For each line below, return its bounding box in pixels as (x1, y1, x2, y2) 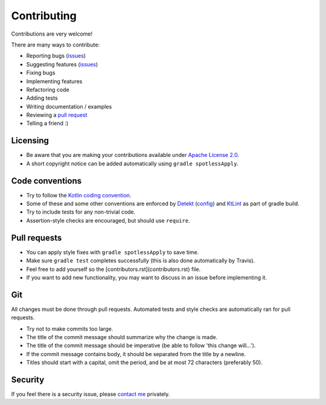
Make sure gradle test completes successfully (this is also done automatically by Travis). (26, 257, 255, 264)
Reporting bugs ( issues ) (26, 52, 86, 60)
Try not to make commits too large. (26, 325, 113, 332)
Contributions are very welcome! (11, 30, 93, 37)
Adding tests (26, 94, 58, 102)
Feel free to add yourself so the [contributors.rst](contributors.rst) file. (26, 266, 201, 273)
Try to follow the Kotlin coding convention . (26, 191, 132, 199)
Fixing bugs (26, 69, 56, 77)
